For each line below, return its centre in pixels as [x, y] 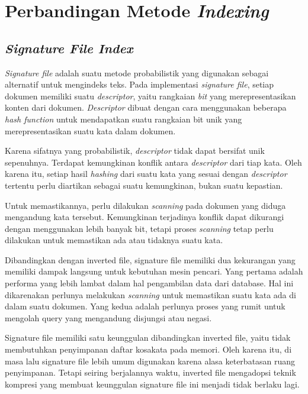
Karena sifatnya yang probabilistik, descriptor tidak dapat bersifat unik [135, 151]
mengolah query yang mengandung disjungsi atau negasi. [108, 317]
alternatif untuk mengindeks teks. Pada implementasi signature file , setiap [139, 84]
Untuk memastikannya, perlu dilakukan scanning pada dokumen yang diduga [145, 205]
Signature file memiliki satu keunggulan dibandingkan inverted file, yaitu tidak [148, 338]
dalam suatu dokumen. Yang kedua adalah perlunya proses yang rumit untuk [145, 306]
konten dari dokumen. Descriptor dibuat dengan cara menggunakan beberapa [146, 107]
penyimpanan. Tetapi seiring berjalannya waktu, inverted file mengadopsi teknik [150, 372]
